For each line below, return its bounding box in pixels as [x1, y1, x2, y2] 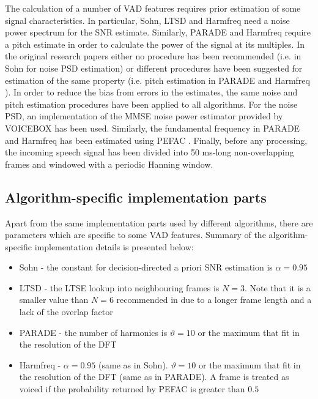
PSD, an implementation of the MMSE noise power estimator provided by [5, 110, 283, 122]
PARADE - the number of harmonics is [19, 326, 168, 338]
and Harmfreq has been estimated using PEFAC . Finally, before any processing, [5, 133, 308, 146]
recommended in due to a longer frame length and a [116, 293, 312, 306]
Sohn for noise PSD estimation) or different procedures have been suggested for [5, 61, 303, 74]
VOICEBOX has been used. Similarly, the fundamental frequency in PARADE [5, 121, 300, 134]
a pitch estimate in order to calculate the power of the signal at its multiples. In [5, 37, 305, 50]
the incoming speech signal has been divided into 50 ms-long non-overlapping [5, 146, 294, 158]
